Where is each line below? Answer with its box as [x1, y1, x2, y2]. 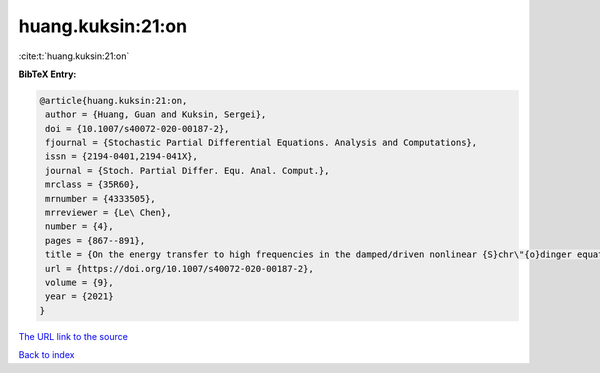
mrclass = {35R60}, [45, 179, 140, 190]
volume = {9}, [45, 277, 114, 288]
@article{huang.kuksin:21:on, [39, 95, 188, 106]
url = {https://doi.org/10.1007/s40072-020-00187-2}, [45, 263, 314, 274]
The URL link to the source [18, 330, 129, 342]
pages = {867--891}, [45, 235, 146, 246]
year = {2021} [45, 291, 114, 302]
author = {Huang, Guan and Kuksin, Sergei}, [45, 109, 267, 120]
